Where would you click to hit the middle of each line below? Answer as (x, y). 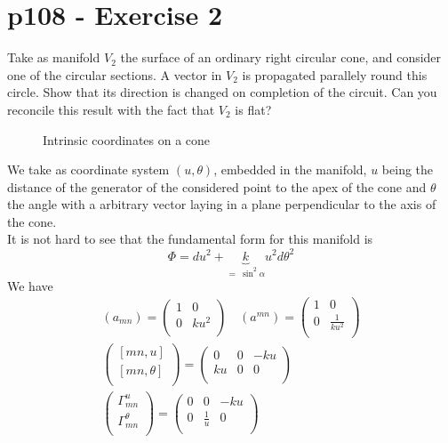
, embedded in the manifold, (290, 169)
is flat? (253, 109)
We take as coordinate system (88, 169)
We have (30, 285)
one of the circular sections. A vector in (115, 74)
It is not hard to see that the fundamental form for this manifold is (190, 239)
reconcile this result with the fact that (111, 109)
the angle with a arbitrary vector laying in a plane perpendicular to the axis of (222, 204)
